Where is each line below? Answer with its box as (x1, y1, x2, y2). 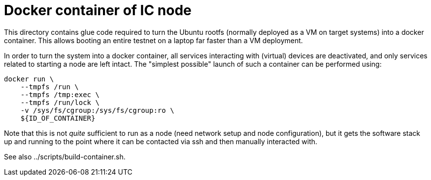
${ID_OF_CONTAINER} (20, 114, 96, 122)
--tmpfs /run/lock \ (20, 98, 99, 106)
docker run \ (4, 75, 54, 83)
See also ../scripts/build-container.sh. (4, 152, 126, 161)
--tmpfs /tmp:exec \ (20, 90, 99, 99)
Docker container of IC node (4, 2, 192, 19)
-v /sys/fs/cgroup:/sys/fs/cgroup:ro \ (20, 106, 174, 114)
